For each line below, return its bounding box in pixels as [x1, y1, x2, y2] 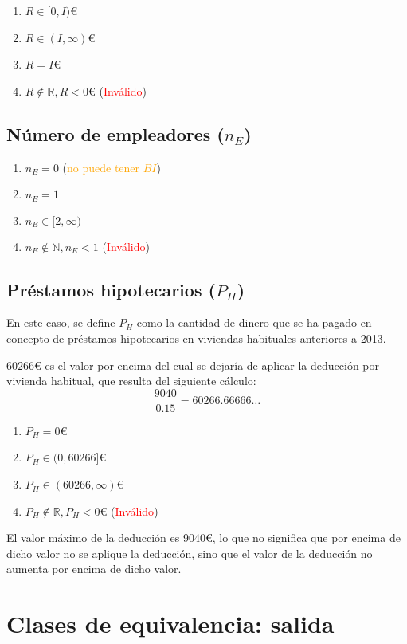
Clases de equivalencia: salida [6, 607, 335, 640]
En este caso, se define [6, 314, 115, 331]
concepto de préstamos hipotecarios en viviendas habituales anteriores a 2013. [6, 330, 386, 347]
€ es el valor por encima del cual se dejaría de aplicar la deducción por [34, 356, 379, 373]
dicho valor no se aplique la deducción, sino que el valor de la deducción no [6, 544, 373, 561]
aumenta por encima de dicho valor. [6, 560, 182, 577]
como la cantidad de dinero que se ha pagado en [136, 314, 372, 331]
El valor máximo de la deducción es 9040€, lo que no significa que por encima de [6, 529, 401, 546]
